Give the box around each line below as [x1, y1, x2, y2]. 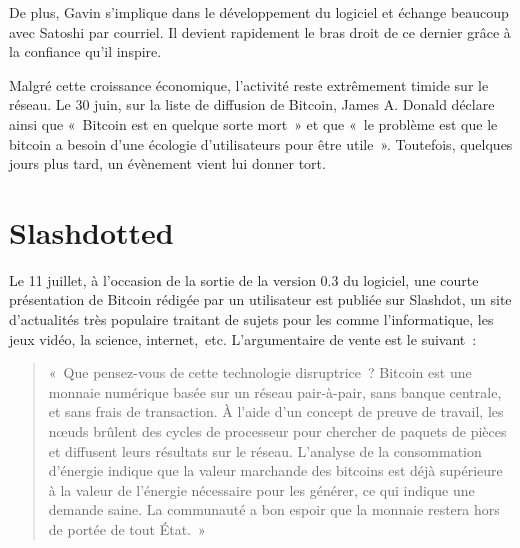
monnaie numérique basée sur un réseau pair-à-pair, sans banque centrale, [48, 381, 502, 402]
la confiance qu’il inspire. [9, 41, 162, 62]
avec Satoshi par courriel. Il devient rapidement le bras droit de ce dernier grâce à [9, 21, 511, 42]
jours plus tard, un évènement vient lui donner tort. [9, 153, 326, 174]
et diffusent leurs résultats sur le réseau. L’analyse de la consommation [48, 440, 482, 461]
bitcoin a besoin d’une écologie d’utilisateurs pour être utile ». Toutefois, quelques [9, 133, 513, 154]
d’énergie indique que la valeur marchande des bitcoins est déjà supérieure [48, 460, 503, 481]
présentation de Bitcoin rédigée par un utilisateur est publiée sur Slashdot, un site [9, 289, 512, 310]
